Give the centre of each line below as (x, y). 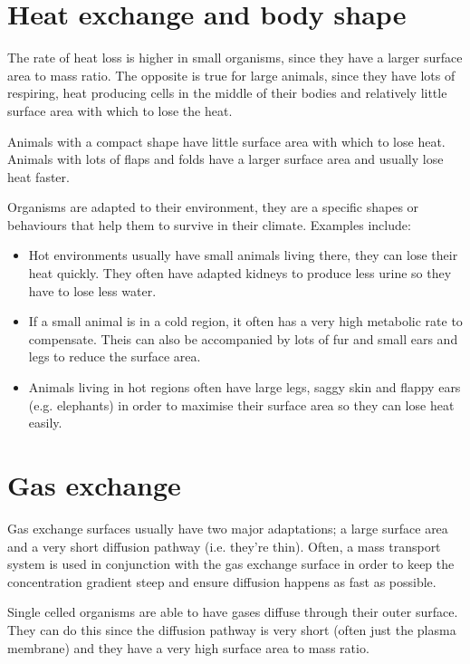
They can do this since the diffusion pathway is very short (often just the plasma (232, 629)
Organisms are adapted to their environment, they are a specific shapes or (213, 207)
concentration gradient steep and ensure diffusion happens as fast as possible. (222, 581)
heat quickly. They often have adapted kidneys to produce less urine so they (240, 273)
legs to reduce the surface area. (115, 356)
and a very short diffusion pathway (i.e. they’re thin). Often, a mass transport (224, 546)
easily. (45, 423)
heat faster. (38, 176)
